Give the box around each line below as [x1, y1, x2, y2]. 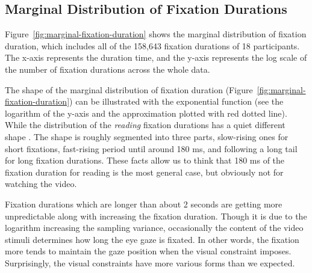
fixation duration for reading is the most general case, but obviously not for [5, 165, 284, 178]
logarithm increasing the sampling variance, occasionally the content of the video [5, 221, 304, 234]
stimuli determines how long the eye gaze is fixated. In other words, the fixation [5, 233, 299, 245]
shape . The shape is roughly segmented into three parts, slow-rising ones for [5, 130, 289, 143]
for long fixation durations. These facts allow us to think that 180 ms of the [5, 154, 285, 167]
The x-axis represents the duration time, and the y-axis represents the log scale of [5, 51, 307, 64]
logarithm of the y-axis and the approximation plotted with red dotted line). [5, 106, 287, 119]
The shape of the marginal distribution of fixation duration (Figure [5, 83, 253, 96]
